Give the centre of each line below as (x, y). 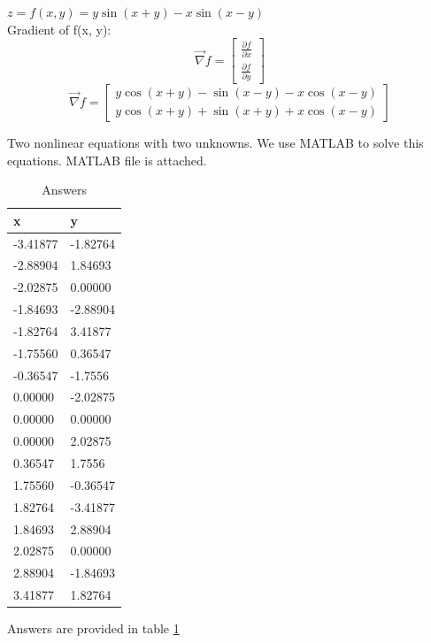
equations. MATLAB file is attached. (107, 160)
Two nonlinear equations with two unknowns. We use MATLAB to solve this (215, 142)
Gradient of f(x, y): (59, 29)
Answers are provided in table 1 (93, 628)
